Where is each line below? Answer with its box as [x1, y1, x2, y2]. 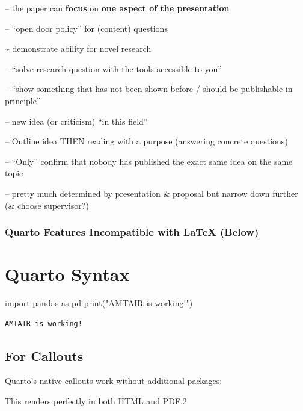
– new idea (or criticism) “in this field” [5, 114, 148, 127]
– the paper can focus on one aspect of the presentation [5, 2, 230, 14]
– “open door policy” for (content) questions [5, 22, 168, 34]
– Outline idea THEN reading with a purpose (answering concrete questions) [5, 135, 288, 147]
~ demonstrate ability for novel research [5, 42, 151, 55]
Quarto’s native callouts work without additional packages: [5, 374, 222, 387]
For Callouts [5, 346, 84, 365]
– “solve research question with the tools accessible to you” [5, 62, 222, 75]
